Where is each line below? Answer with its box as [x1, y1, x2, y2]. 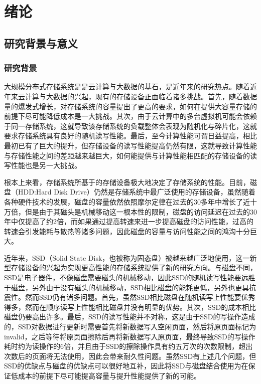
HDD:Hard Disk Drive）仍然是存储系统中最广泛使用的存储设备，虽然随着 [18, 186, 255, 197]
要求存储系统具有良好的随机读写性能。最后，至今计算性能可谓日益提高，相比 [4, 130, 257, 141]
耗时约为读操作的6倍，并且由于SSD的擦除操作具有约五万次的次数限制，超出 [4, 341, 253, 351]
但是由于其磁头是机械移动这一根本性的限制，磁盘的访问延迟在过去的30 [25, 206, 257, 217]
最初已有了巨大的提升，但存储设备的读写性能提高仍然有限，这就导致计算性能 [4, 140, 257, 150]
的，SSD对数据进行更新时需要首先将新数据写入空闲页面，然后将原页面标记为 [4, 321, 256, 332]
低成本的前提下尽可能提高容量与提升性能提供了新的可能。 [11, 370, 201, 380]
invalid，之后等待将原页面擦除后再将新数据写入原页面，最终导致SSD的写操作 [4, 331, 255, 341]
